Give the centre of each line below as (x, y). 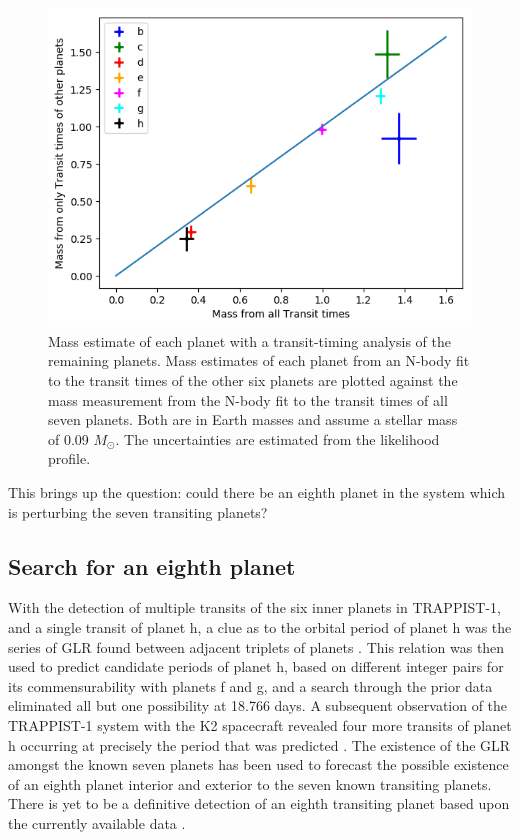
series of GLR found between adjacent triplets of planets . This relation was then (256, 646)
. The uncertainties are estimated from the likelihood (277, 438)
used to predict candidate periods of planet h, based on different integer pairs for (256, 666)
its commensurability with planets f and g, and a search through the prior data (250, 685)
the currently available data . (97, 822)
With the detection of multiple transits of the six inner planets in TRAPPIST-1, (254, 607)
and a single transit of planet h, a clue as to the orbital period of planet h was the (260, 627)
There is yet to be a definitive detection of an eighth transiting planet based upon (259, 803)
